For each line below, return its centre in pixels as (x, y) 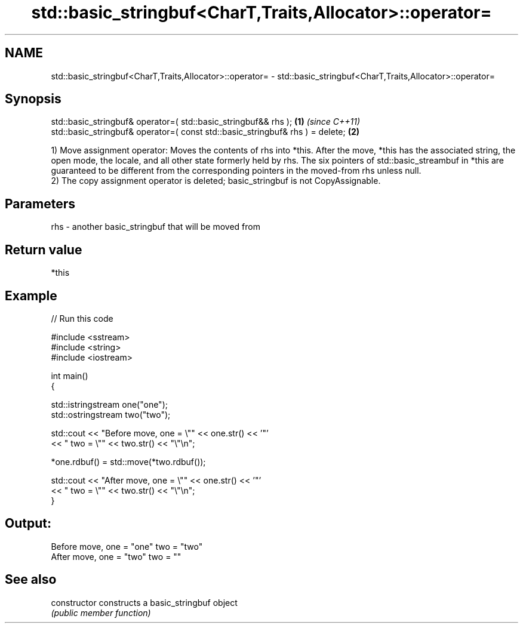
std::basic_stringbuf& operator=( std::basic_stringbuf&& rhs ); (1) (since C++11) (206, 122)
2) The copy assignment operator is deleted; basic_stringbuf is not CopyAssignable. (216, 181)
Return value (44, 250)
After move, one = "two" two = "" (116, 556)
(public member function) (101, 612)
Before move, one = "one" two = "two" (127, 546)
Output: (28, 524)
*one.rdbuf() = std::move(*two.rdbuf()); (128, 461)
